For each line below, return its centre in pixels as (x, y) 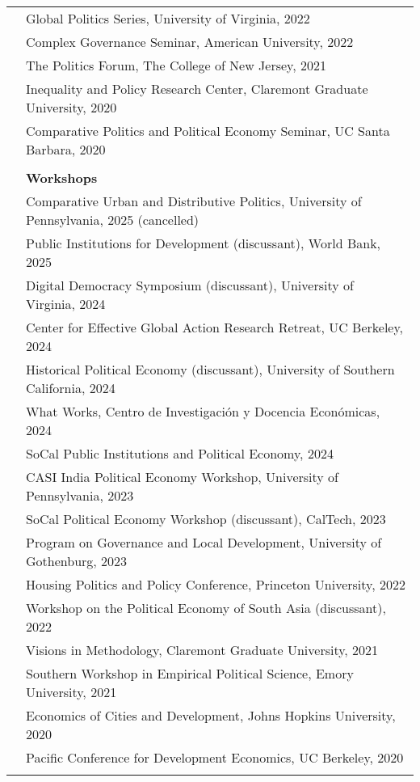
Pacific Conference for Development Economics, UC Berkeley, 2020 (215, 757)
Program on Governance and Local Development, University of (204, 542)
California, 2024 (71, 388)
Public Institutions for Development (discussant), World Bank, (204, 243)
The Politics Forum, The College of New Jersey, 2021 (176, 65)
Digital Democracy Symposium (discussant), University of (190, 285)
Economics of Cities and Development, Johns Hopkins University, (211, 715)
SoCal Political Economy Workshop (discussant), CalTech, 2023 (206, 519)
